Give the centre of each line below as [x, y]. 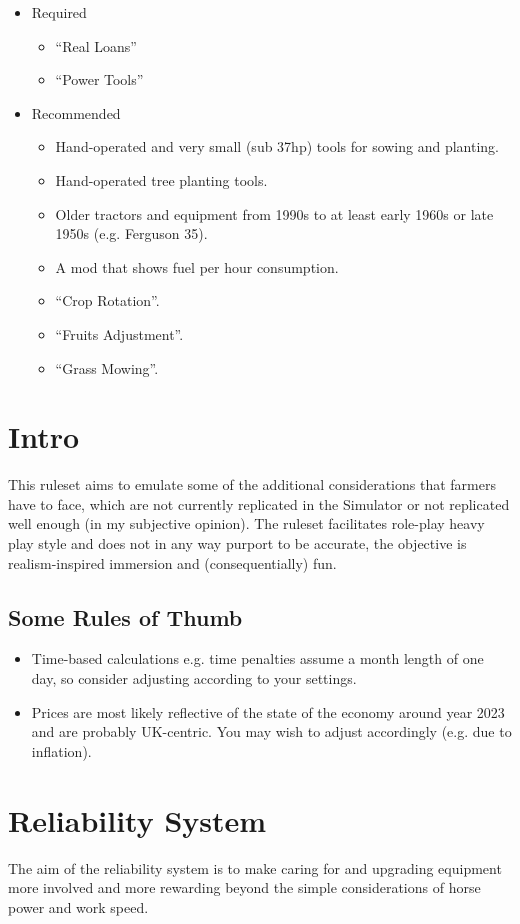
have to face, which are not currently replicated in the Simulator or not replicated [259, 503]
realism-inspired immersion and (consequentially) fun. [172, 562]
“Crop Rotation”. [107, 300]
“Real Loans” [96, 45]
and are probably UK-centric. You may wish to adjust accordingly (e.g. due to [271, 731]
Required [59, 12]
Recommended [76, 112]
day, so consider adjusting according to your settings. [194, 678]
